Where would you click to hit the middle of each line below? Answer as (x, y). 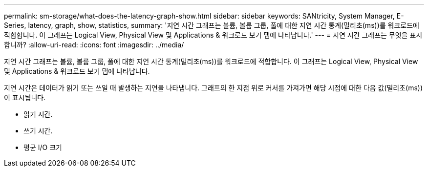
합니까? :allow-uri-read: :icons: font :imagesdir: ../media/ (94, 45)
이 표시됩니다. (25, 97)
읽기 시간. (38, 114)
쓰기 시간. (38, 131)
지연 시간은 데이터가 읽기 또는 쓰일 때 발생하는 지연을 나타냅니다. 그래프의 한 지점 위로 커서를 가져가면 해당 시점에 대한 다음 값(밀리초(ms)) (214, 88)
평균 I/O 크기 (43, 147)
